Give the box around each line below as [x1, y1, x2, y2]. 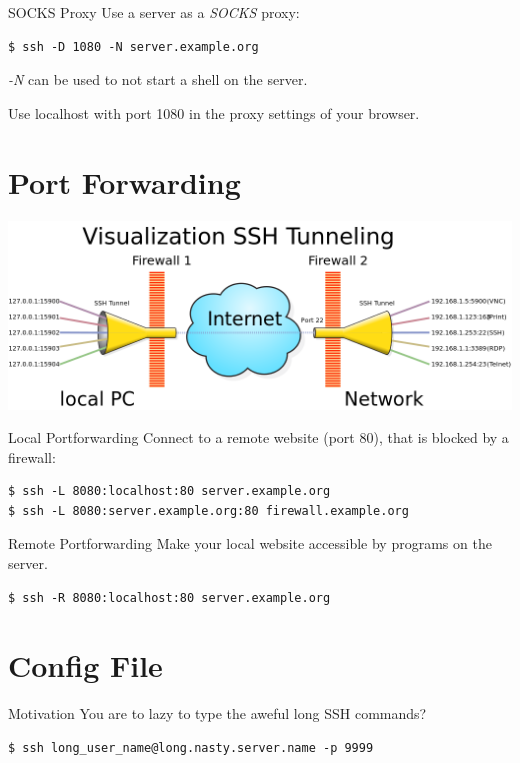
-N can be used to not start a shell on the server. [8, 69, 308, 90]
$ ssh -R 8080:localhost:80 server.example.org [8, 590, 331, 605]
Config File [8, 645, 163, 686]
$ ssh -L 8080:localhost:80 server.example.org [8, 484, 331, 499]
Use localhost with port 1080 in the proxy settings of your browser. [8, 102, 420, 123]
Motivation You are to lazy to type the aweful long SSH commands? [8, 703, 427, 724]
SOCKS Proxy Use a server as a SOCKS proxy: [8, 2, 300, 22]
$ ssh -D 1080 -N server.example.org [8, 39, 259, 54]
